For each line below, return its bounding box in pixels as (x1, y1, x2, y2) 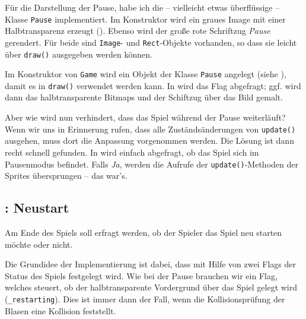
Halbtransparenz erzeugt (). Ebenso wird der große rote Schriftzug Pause (5, 24, 270, 37)
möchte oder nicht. (5, 238, 73, 250)
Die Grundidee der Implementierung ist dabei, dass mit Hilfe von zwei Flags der (5, 258, 296, 270)
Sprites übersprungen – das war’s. (5, 169, 128, 182)
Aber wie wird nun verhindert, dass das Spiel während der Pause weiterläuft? (5, 111, 286, 124)
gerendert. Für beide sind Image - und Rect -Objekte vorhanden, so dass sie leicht (5, 36, 297, 48)
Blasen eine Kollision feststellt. (5, 304, 116, 317)
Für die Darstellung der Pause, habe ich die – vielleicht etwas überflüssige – (5, 1, 280, 13)
